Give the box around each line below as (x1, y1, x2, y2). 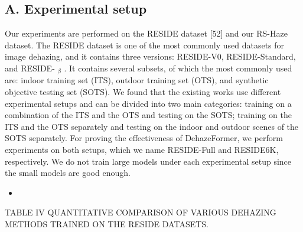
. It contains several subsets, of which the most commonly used (64, 61, 292, 74)
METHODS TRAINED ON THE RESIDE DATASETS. (5, 217, 208, 230)
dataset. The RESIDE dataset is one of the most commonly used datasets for (5, 38, 285, 51)
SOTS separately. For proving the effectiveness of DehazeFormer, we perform (5, 132, 283, 144)
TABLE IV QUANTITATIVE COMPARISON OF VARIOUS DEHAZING (5, 206, 276, 218)
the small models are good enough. (5, 166, 131, 179)
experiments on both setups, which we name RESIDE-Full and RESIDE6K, (5, 143, 279, 155)
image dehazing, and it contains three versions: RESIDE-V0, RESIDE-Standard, (5, 50, 296, 63)
